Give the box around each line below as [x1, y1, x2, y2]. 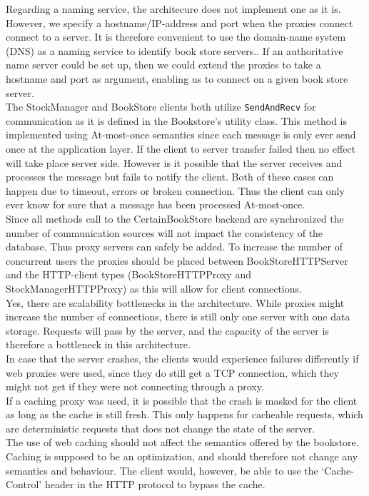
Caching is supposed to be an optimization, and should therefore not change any [6, 449, 358, 464]
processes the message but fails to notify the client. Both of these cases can [6, 169, 334, 184]
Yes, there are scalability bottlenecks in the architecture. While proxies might [6, 295, 345, 310]
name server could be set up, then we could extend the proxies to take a [6, 57, 321, 72]
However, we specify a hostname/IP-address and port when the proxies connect [6, 15, 353, 30]
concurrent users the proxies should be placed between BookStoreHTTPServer [6, 253, 348, 268]
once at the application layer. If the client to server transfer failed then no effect [6, 141, 355, 156]
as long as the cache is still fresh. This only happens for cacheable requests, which [6, 407, 363, 422]
